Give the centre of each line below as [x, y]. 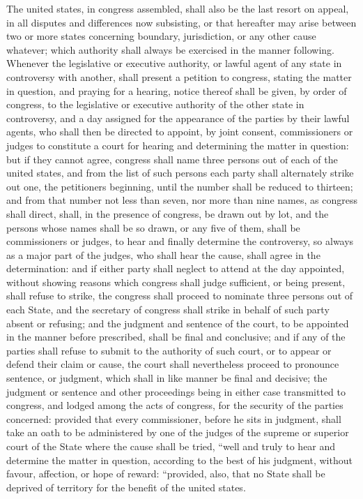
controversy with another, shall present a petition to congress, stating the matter [179, 76]
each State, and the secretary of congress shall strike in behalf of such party [168, 310]
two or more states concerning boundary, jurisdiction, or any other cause [161, 36]
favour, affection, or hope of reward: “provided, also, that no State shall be [166, 474]
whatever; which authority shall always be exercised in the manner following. [170, 49]
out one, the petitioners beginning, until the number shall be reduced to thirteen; [180, 186]
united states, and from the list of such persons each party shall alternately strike [180, 173]
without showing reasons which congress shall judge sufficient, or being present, [176, 282]
